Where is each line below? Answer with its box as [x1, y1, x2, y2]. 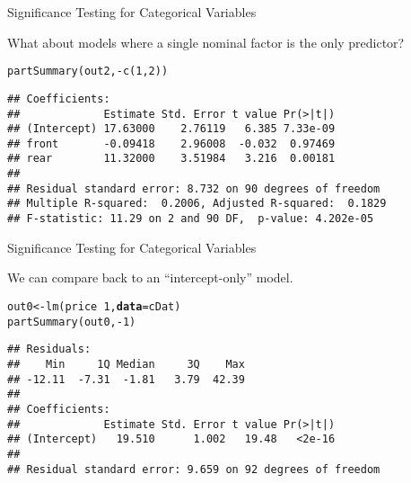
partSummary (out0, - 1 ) [7, 315, 136, 328]
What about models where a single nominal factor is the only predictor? [7, 32, 405, 51]
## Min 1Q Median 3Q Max [7, 357, 245, 371]
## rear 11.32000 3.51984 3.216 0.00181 [7, 152, 336, 165]
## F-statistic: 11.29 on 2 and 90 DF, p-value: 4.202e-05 [7, 212, 374, 226]
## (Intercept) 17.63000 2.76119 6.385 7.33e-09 [7, 122, 336, 136]
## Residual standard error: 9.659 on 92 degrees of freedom [7, 462, 380, 476]
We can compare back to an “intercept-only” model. [7, 268, 293, 287]
